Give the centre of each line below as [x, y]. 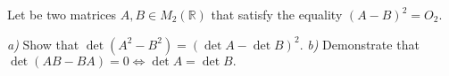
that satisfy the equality [277, 14]
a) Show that [43, 44]
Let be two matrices [62, 14]
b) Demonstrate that [363, 44]
